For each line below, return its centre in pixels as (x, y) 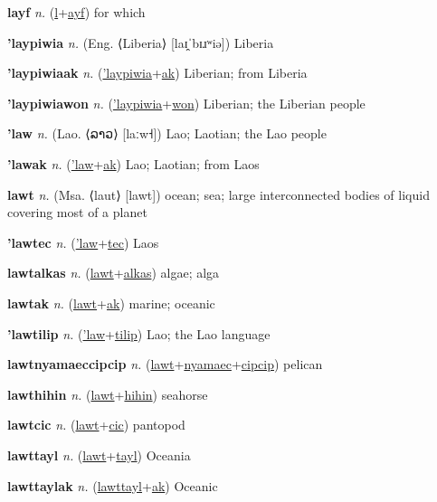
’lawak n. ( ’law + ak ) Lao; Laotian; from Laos (133, 163)
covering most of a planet (77, 212)
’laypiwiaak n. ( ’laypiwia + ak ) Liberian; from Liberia (157, 73)
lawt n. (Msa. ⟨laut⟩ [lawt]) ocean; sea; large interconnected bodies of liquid (218, 194)
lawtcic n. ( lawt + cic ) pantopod (96, 425)
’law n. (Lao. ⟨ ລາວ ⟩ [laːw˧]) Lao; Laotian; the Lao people (167, 133)
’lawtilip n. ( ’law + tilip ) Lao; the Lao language (139, 333)
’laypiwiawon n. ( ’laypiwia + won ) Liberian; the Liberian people (186, 103)
